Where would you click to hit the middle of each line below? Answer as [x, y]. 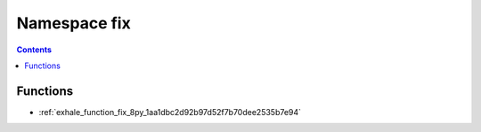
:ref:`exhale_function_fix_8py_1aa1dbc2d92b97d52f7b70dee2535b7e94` [170, 112]
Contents [34, 50]
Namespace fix [73, 23]
